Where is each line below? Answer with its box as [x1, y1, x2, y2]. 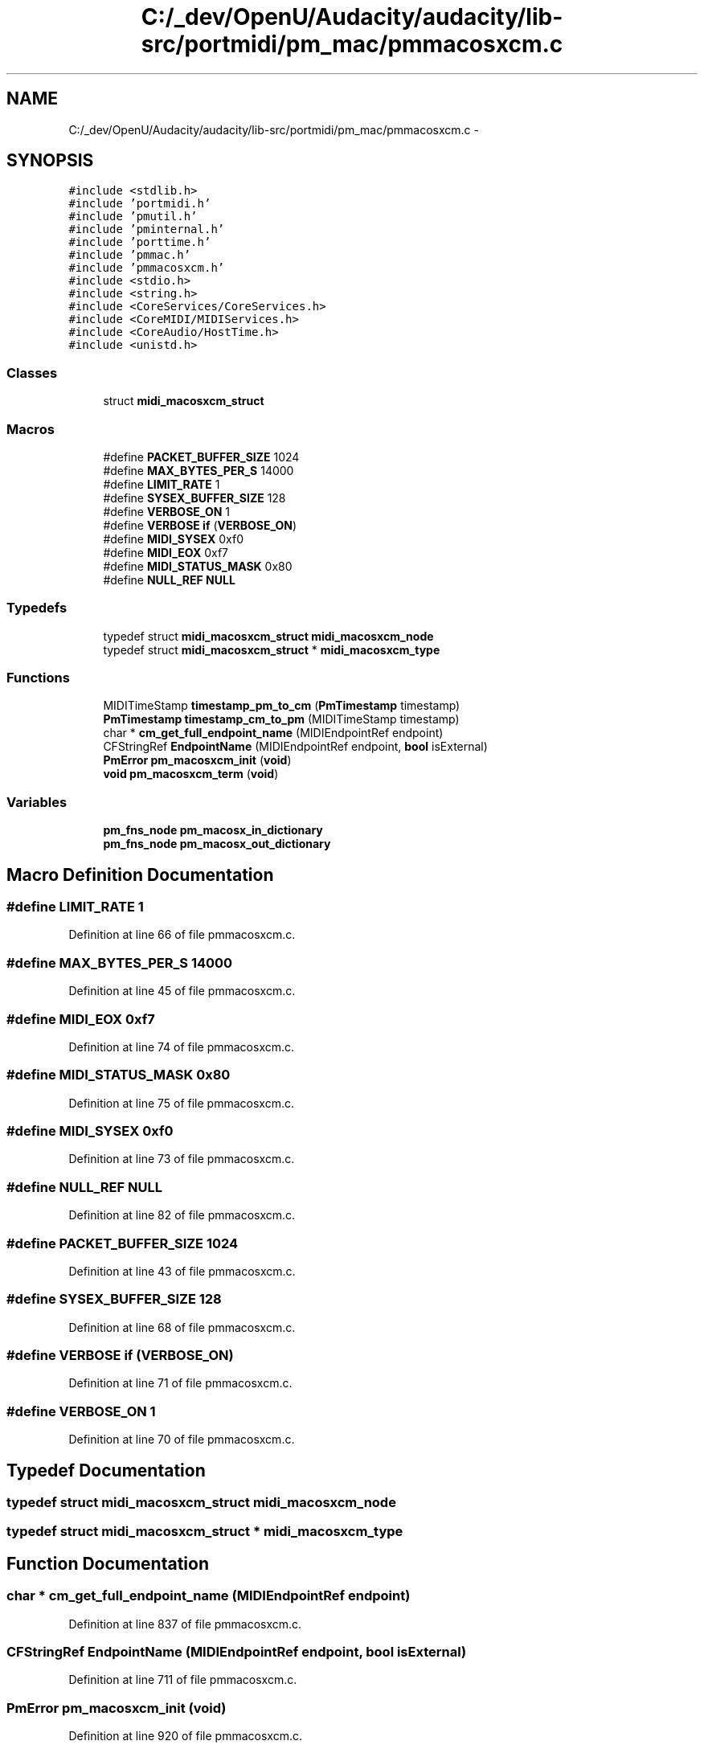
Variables [6, 793, 68, 810]
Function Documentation [6, 1553, 209, 1574]
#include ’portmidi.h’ [68, 197, 211, 211]
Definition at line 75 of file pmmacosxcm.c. [68, 1096, 294, 1110]
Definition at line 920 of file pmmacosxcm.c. [68, 1729, 302, 1743]
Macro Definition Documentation [6, 864, 274, 885]
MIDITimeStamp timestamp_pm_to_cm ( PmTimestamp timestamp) [103, 698, 460, 713]
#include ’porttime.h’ [68, 236, 211, 249]
